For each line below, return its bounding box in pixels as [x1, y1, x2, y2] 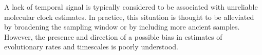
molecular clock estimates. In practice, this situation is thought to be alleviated [4, 11, 254, 22]
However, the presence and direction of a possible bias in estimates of [4, 31, 222, 42]
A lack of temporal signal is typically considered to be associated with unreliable [4, 2, 258, 12]
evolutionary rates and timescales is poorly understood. [4, 41, 178, 52]
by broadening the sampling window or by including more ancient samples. [4, 21, 240, 32]
